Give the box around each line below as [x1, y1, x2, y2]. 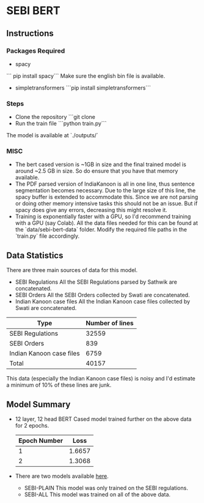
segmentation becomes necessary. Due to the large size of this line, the [15, 187, 196, 194]
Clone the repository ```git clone [15, 113, 96, 121]
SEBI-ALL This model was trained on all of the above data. [24, 491, 171, 498]
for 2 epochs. [15, 422, 49, 429]
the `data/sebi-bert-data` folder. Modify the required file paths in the [15, 226, 188, 233]
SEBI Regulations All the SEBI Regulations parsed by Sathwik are [15, 278, 177, 286]
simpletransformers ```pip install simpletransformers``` [15, 84, 151, 91]
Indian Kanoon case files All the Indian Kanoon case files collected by [15, 298, 191, 305]
